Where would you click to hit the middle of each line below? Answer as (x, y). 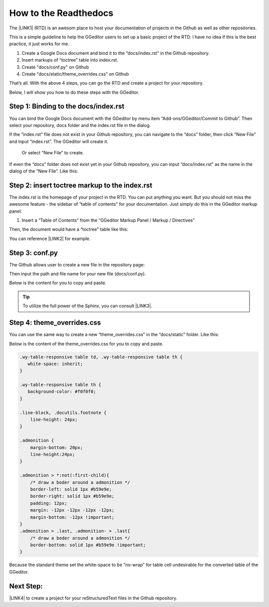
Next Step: (26, 586)
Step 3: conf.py (34, 253)
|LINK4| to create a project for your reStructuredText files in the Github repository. (93, 598)
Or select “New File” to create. (53, 153)
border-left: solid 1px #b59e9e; (71, 489)
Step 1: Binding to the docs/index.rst (67, 106)
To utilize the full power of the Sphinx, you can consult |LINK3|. (87, 306)
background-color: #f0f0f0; (62, 392)
